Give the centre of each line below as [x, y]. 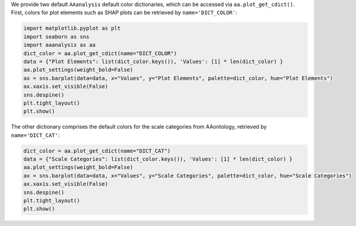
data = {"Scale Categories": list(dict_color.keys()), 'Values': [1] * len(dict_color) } [158, 159]
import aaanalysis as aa [60, 45]
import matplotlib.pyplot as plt [72, 28]
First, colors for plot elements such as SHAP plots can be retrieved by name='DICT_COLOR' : [124, 12]
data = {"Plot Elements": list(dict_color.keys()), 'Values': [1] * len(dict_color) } [153, 61]
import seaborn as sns [56, 36]
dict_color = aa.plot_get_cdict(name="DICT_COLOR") [100, 53]
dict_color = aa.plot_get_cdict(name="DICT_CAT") [97, 151]
